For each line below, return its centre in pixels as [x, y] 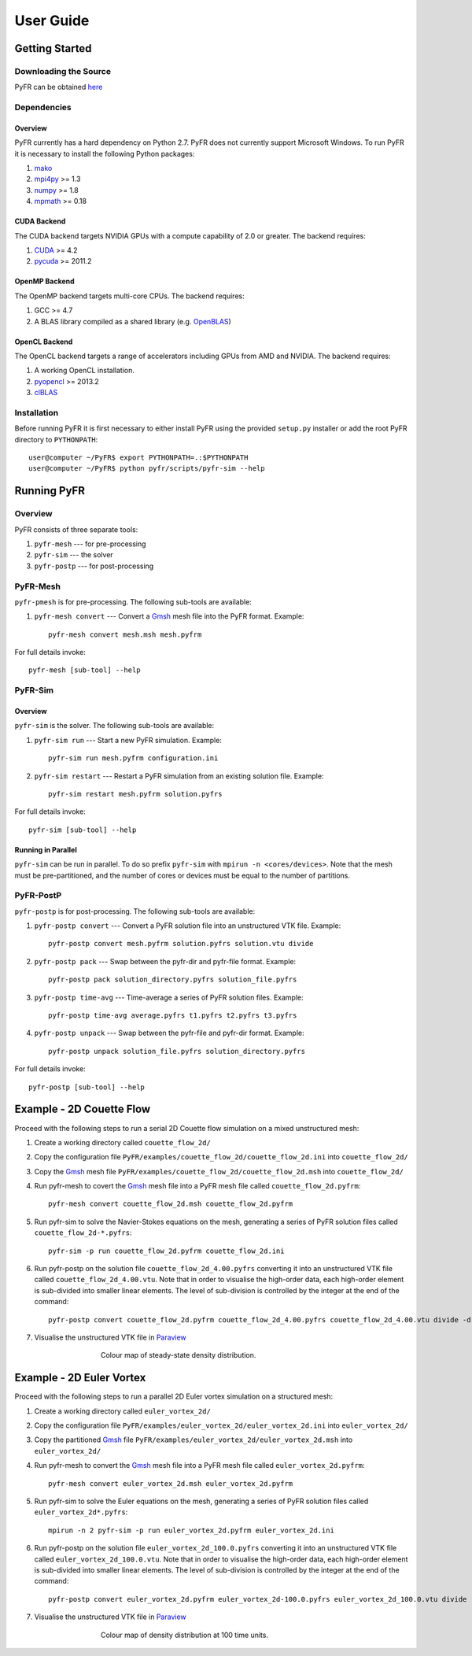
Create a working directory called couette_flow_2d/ [123, 1142]
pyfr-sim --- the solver [74, 555]
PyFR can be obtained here [59, 87]
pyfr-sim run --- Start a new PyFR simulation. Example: [128, 740]
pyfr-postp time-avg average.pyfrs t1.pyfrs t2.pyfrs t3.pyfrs [173, 1016]
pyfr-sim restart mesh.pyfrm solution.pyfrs [136, 794]
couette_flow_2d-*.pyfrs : [83, 1233]
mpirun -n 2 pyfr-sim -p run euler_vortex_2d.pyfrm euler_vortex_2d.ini [191, 1530]
